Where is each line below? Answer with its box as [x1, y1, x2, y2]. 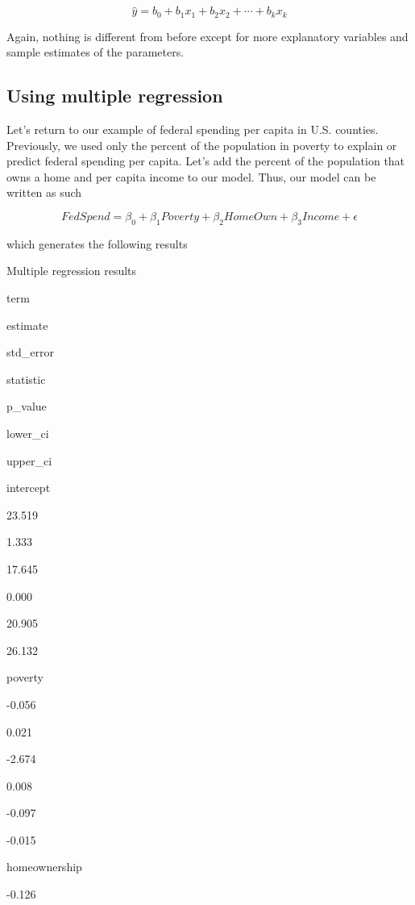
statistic [6, 370, 46, 387]
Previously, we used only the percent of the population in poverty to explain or [6, 136, 397, 153]
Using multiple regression [6, 83, 223, 108]
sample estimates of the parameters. [6, 44, 185, 60]
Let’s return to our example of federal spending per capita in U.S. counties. [6, 121, 379, 138]
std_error [6, 344, 54, 361]
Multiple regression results [6, 262, 137, 279]
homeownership [6, 858, 82, 875]
